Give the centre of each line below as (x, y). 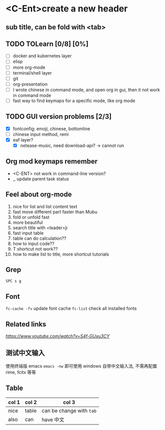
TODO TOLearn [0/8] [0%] (47, 44)
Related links (26, 324)
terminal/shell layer (32, 73)
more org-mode (29, 67)
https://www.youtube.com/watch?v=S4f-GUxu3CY (58, 336)
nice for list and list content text (45, 206)
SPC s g (14, 281)
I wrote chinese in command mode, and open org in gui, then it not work (86, 90)
